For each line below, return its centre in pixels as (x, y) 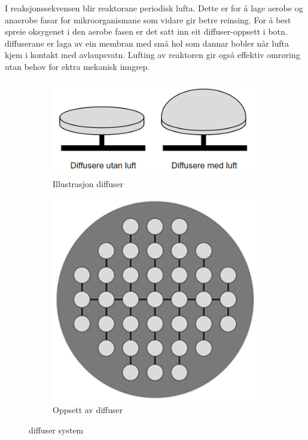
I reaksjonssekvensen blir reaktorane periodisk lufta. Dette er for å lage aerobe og (154, 8)
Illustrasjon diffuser (88, 184)
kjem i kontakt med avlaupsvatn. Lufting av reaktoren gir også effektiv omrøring (153, 55)
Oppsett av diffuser (88, 410)
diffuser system (56, 430)
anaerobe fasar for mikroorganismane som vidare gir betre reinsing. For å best (148, 19)
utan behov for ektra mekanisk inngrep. (77, 66)
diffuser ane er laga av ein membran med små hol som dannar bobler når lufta (147, 43)
